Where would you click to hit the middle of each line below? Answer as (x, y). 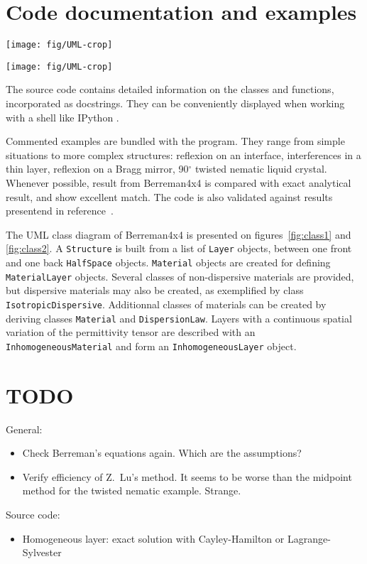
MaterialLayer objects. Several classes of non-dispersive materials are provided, (180, 276)
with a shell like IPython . (62, 117)
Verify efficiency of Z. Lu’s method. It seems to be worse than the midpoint (187, 476)
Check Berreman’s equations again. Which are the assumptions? (162, 453)
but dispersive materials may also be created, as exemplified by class (155, 290)
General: (24, 429)
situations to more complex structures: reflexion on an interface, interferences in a (183, 154)
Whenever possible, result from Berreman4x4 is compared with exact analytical (179, 183)
